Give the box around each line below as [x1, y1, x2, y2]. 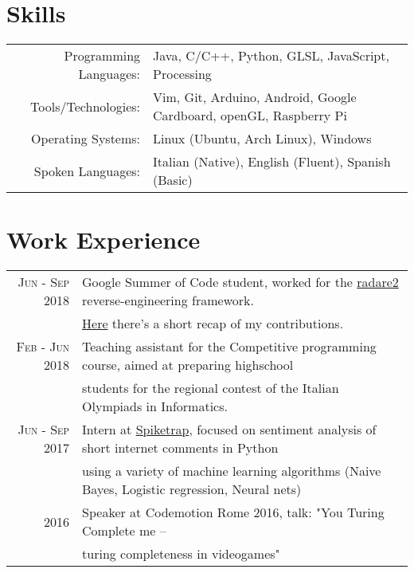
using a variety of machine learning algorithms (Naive [82, 461, 381, 481]
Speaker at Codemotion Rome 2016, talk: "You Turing [82, 503, 385, 522]
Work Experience [6, 223, 201, 256]
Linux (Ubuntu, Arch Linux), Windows [153, 129, 372, 148]
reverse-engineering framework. [82, 291, 254, 310]
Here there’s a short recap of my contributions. [82, 314, 344, 333]
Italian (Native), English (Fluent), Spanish [153, 152, 391, 171]
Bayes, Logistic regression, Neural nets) [82, 480, 302, 499]
